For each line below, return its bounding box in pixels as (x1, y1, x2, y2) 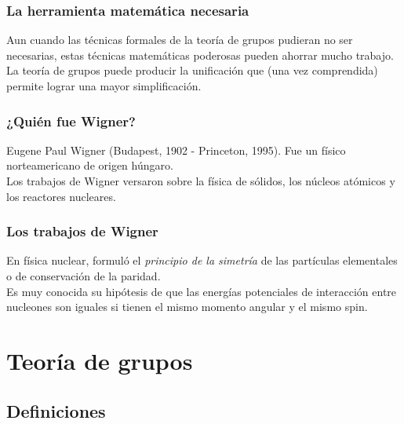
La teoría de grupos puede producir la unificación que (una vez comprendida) (6, 62, 378, 79)
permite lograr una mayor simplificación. (6, 78, 202, 93)
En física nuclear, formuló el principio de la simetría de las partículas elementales (6, 252, 398, 269)
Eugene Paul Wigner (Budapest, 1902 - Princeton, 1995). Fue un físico (6, 141, 346, 158)
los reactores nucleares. (6, 188, 116, 204)
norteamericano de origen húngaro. (6, 157, 173, 174)
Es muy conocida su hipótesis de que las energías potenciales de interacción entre (6, 283, 397, 299)
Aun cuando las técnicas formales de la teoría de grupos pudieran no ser (6, 31, 353, 48)
